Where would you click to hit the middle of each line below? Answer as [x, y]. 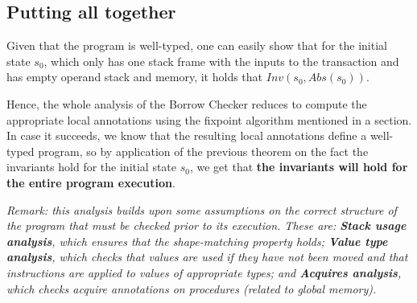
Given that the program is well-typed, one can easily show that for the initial [197, 45]
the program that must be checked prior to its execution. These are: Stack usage [206, 225]
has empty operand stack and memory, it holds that [135, 77]
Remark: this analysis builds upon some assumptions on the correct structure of [202, 209]
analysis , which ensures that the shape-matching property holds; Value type [197, 241]
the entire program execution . [91, 182]
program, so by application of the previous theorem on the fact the [203, 151]
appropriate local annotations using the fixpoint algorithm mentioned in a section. [209, 119]
